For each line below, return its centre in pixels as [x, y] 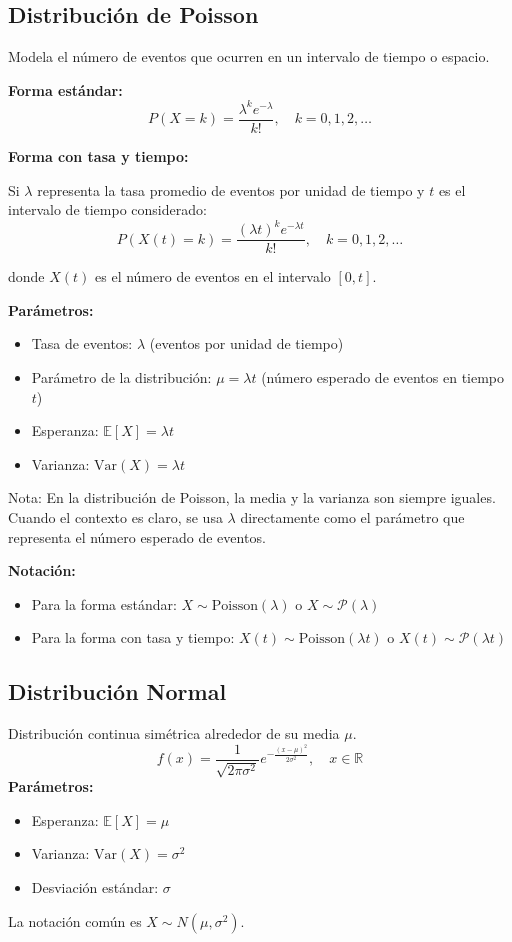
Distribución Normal [117, 691]
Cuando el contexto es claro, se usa [115, 517]
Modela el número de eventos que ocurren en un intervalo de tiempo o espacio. [249, 56]
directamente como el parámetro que [352, 517]
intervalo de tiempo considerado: [107, 209]
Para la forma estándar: [104, 603]
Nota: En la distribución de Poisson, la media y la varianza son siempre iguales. [252, 497]
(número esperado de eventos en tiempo [383, 377]
